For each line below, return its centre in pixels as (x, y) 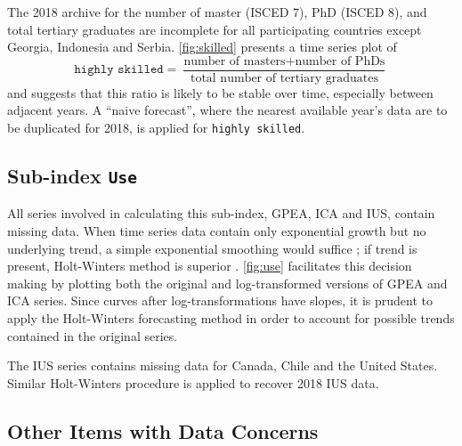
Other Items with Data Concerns (163, 430)
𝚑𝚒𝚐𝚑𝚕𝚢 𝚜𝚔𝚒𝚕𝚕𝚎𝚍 (119, 70)
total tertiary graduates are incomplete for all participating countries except (215, 29)
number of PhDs (340, 61)
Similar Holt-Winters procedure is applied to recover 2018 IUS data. (193, 382)
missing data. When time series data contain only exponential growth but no (217, 231)
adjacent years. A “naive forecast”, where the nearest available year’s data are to (227, 110)
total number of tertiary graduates (284, 78)
